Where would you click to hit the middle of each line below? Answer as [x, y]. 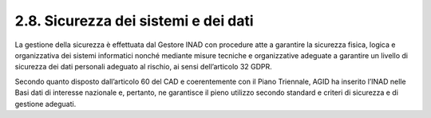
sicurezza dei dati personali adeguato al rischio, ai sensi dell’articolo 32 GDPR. [144, 67]
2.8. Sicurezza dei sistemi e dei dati [134, 21]
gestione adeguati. [45, 104]
